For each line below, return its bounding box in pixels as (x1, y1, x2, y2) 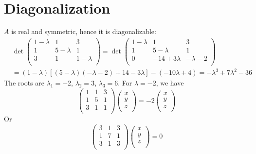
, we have (156, 78, 184, 88)
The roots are (4, 78, 44, 88)
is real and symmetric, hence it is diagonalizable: (11, 26, 156, 36)
